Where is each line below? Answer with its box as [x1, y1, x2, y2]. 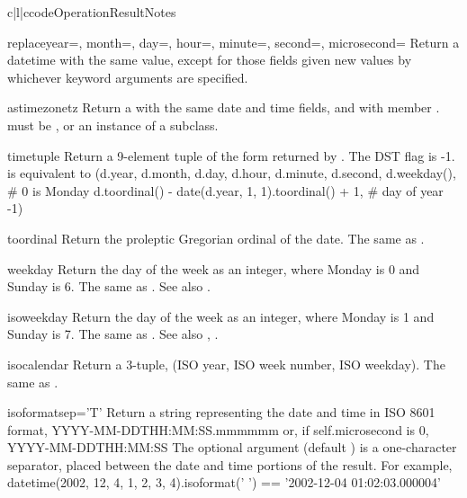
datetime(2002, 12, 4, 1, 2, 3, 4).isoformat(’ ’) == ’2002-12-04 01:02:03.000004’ [7, 473, 441, 492]
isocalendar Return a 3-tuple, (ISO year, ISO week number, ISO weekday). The [7, 354, 445, 373]
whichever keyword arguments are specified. [7, 67, 248, 86]
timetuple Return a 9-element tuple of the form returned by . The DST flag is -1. [7, 146, 455, 165]
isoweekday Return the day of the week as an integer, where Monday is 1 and [7, 307, 435, 325]
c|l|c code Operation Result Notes [7, 3, 176, 21]
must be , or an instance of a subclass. [7, 115, 219, 134]
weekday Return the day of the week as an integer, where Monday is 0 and [7, 259, 420, 278]
